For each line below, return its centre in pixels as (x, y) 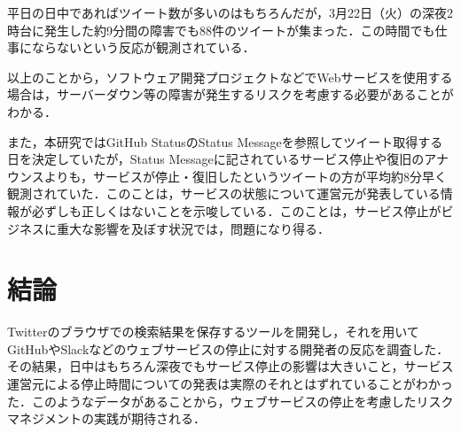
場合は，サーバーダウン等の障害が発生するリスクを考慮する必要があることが (230, 94)
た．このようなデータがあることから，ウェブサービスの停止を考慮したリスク (230, 401)
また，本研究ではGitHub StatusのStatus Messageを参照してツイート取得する (225, 141)
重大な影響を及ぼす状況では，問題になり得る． (193, 228)
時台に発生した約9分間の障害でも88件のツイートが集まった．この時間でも (221, 30)
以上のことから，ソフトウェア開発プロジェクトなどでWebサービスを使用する (230, 77)
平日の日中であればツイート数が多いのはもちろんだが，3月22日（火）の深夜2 (230, 12)
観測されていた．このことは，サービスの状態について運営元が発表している (224, 193)
